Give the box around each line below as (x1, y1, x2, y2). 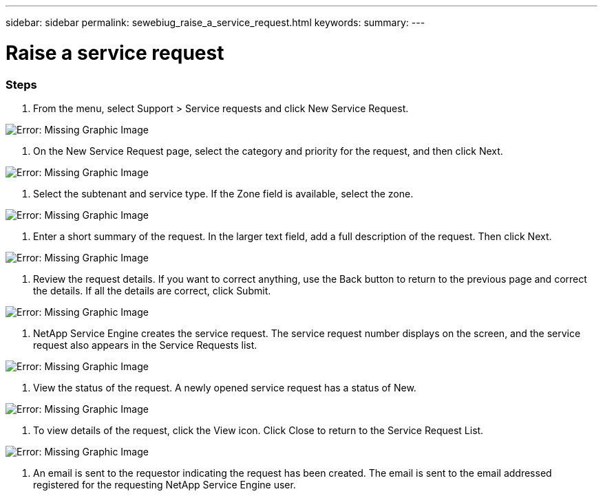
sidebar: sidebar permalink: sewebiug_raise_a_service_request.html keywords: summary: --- (6, 17, 425, 28)
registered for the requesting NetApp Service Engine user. (33, 478, 296, 490)
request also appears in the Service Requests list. (33, 338, 257, 351)
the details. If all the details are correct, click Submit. (33, 284, 271, 296)
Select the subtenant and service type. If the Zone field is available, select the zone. (33, 187, 414, 200)
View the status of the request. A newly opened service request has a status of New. (33, 381, 416, 393)
